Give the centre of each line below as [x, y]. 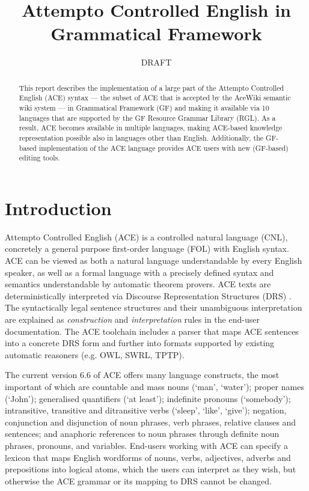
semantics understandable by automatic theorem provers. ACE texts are [138, 284]
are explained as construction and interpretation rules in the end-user [132, 319]
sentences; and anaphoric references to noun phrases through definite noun [142, 434]
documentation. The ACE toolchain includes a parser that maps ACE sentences [152, 331]
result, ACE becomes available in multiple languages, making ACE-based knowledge [151, 128]
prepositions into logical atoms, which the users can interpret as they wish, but [151, 469]
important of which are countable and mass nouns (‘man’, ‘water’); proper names [154, 387]
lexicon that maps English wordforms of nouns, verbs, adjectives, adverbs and [148, 457]
